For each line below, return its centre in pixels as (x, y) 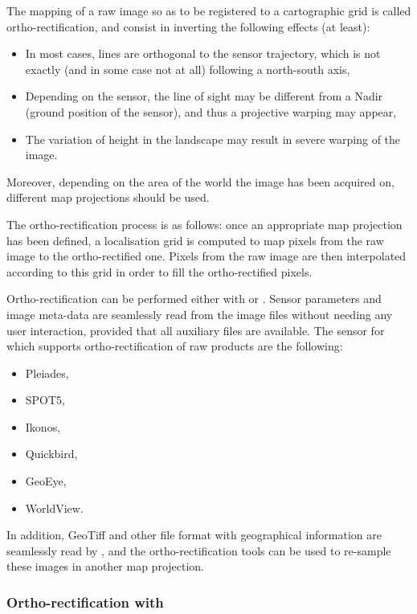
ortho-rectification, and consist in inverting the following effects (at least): (188, 26)
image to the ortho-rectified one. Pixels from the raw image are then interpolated (206, 256)
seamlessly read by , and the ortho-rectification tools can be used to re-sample (199, 550)
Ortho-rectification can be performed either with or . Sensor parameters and (194, 299)
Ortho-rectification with (85, 602)
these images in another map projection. (106, 566)
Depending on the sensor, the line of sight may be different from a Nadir (204, 96)
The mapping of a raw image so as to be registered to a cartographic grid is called (209, 10)
